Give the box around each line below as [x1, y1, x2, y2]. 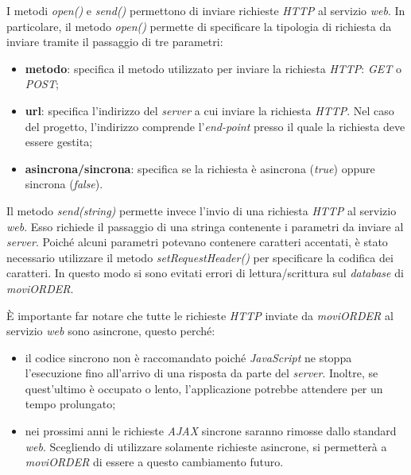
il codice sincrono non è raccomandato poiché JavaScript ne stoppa [25, 349, 352, 365]
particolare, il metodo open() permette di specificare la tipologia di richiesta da [6, 17, 392, 34]
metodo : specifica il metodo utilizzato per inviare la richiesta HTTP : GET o [25, 60, 401, 76]
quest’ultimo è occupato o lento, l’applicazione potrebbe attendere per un [25, 380, 383, 396]
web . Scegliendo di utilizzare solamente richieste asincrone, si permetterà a [25, 438, 387, 454]
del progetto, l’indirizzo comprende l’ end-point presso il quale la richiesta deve [25, 118, 405, 134]
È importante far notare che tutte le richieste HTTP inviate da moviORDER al [6, 307, 394, 323]
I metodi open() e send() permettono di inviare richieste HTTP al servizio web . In [6, 2, 405, 18]
